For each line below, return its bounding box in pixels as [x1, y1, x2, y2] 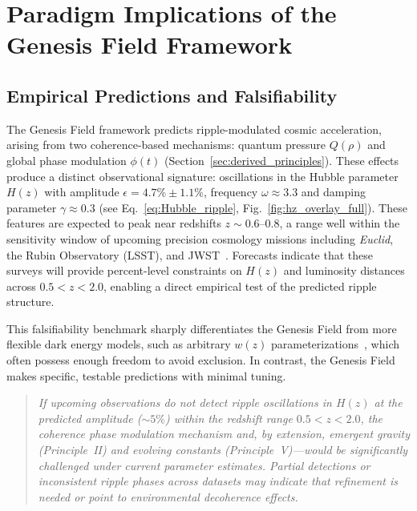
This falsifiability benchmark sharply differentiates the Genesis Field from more [6, 320, 397, 336]
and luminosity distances [283, 262, 405, 279]
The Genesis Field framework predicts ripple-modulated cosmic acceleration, [6, 120, 382, 137]
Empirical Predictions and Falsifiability [6, 82, 338, 107]
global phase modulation [6, 151, 127, 168]
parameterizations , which [271, 336, 400, 352]
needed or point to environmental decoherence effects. [38, 488, 298, 505]
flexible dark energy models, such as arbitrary [6, 336, 231, 352]
